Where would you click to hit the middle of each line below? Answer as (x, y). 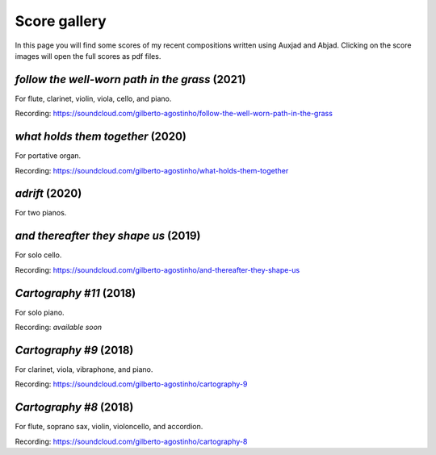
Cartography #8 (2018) (74, 407)
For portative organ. (48, 156)
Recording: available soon (59, 328)
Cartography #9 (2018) (74, 350)
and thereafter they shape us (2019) (108, 236)
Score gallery (61, 21)
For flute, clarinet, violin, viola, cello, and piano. (93, 98)
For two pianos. (41, 213)
